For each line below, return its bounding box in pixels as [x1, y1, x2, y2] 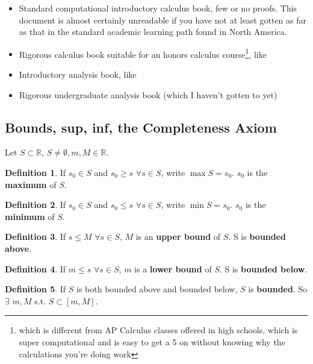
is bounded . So [248, 283, 308, 295]
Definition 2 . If [5, 198, 66, 211]
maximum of [5, 178, 57, 190]
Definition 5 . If [5, 283, 66, 295]
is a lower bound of [134, 262, 212, 275]
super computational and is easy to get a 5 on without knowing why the [19, 335, 285, 348]
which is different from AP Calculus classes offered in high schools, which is [19, 324, 298, 336]
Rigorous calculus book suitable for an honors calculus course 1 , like [19, 46, 267, 60]
